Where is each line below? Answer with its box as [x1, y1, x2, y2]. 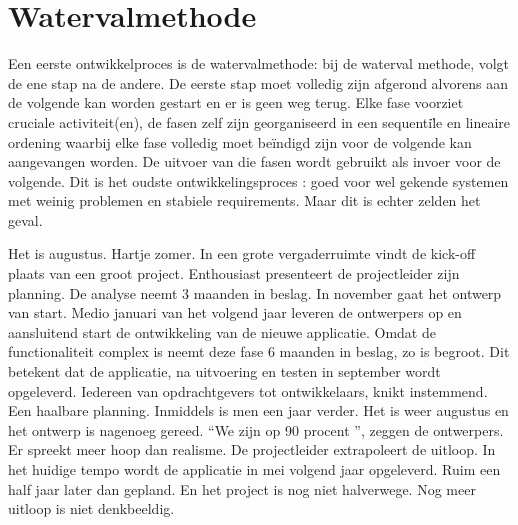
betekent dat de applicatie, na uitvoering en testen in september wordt [8, 361, 441, 382]
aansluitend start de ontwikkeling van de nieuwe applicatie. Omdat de [8, 321, 436, 342]
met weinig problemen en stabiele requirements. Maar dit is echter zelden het [8, 190, 481, 211]
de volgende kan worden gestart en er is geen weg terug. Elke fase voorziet [8, 92, 464, 113]
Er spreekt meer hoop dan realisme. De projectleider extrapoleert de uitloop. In [8, 439, 496, 460]
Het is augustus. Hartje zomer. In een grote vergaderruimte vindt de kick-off [8, 243, 476, 264]
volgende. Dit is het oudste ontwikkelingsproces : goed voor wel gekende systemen [8, 170, 509, 191]
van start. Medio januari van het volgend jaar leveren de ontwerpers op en [8, 302, 462, 323]
